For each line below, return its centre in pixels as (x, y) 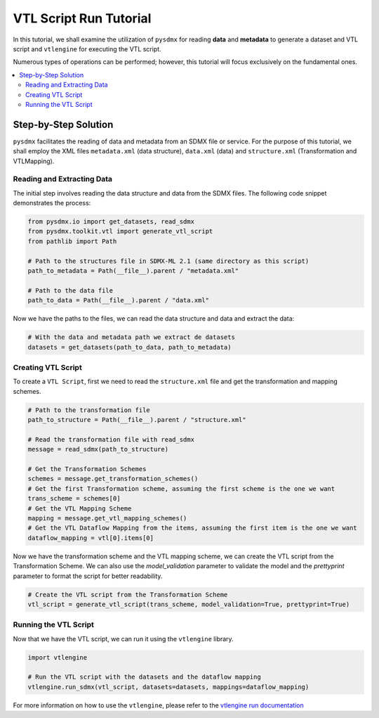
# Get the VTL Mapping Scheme (80, 508)
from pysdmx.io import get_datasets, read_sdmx (111, 222)
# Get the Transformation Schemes (87, 469)
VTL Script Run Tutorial (82, 18)
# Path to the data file (71, 290)
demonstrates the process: (52, 203)
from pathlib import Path (72, 241)
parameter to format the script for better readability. (88, 576)
